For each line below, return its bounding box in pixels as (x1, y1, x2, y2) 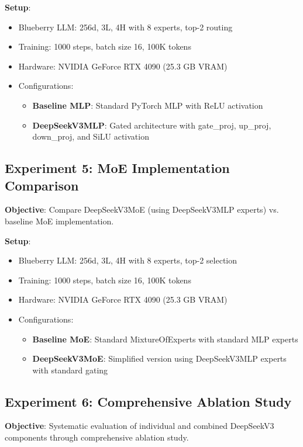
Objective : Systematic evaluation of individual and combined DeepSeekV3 (5, 420, 274, 432)
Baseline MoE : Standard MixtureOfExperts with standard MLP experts (32, 332, 298, 345)
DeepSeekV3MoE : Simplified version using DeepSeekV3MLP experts (32, 352, 287, 365)
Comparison (5, 176, 79, 194)
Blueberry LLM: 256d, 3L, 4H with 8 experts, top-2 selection (18, 254, 237, 266)
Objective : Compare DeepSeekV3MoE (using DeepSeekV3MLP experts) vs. (5, 203, 279, 216)
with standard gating (32, 363, 108, 376)
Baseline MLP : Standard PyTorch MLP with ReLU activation (32, 99, 263, 111)
